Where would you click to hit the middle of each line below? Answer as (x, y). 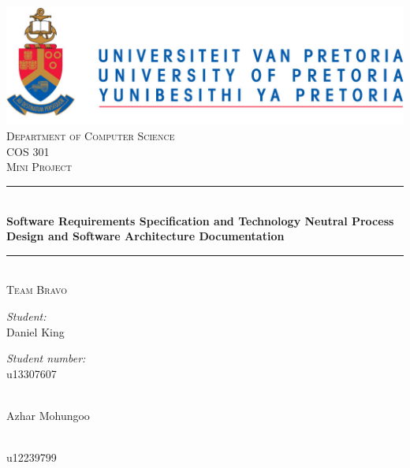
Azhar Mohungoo (48, 415)
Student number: (46, 358)
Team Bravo (37, 290)
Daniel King (35, 331)
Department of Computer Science (91, 136)
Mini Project (39, 167)
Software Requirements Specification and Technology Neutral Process (200, 220)
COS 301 (28, 151)
